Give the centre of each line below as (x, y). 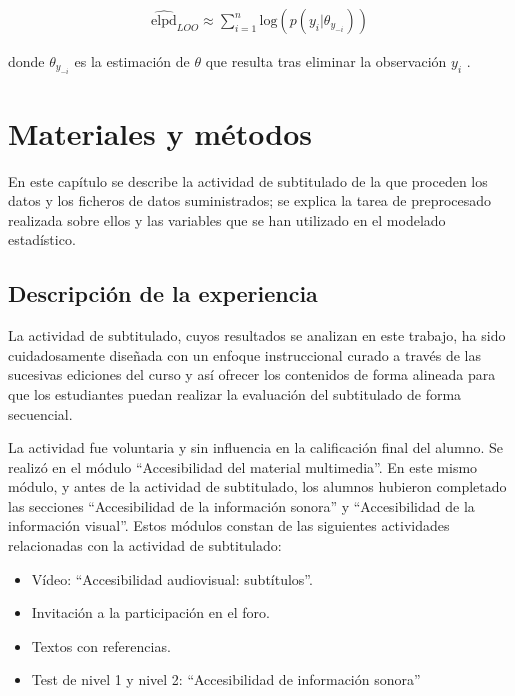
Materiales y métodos (160, 132)
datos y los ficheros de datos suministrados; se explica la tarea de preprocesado (250, 200)
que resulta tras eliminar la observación (326, 61)
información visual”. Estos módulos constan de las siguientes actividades (229, 525)
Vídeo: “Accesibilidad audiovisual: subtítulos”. (172, 578)
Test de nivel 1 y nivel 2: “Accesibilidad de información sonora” (226, 679)
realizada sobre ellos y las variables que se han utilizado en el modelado (227, 219)
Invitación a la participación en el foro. (150, 612)
